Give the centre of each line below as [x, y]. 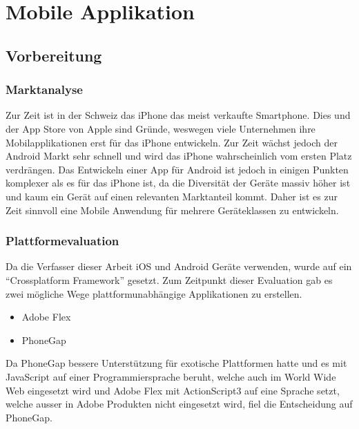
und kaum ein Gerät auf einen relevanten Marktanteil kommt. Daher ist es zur [172, 196]
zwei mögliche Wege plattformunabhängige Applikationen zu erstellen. [154, 293]
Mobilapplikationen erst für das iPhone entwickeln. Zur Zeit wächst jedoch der [172, 142]
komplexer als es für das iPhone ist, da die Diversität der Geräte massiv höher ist [178, 183]
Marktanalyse [44, 89]
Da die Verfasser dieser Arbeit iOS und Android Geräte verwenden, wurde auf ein [179, 266]
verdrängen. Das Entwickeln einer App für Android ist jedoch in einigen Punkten [177, 169]
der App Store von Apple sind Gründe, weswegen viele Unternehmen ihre [161, 128]
